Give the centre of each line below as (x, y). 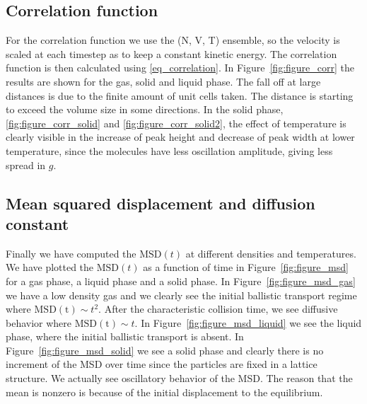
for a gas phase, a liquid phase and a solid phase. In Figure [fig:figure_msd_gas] (181, 281)
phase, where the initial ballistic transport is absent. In (125, 336)
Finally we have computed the (71, 253)
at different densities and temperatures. (271, 253)
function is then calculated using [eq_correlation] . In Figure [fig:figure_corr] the (180, 68)
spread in (26, 165)
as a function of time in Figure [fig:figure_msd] (246, 267)
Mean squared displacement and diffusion (161, 203)
